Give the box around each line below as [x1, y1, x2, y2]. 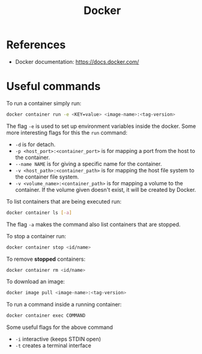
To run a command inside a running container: [6, 301, 122, 308]
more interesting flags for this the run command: [6, 129, 128, 136]
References [6, 38, 66, 52]
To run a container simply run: [6, 99, 82, 107]
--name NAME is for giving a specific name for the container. [15, 160, 162, 168]
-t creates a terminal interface [15, 342, 91, 349]
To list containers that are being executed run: [6, 197, 122, 205]
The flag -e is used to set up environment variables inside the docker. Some [6, 122, 197, 130]
